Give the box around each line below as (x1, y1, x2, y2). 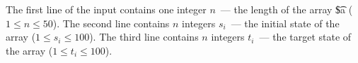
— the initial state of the (231, 15, 340, 30)
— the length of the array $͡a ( (220, 2, 353, 16)
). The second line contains (52, 15, 170, 30)
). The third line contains (89, 29, 199, 44)
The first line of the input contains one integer (6, 2, 207, 16)
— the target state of (259, 29, 352, 44)
